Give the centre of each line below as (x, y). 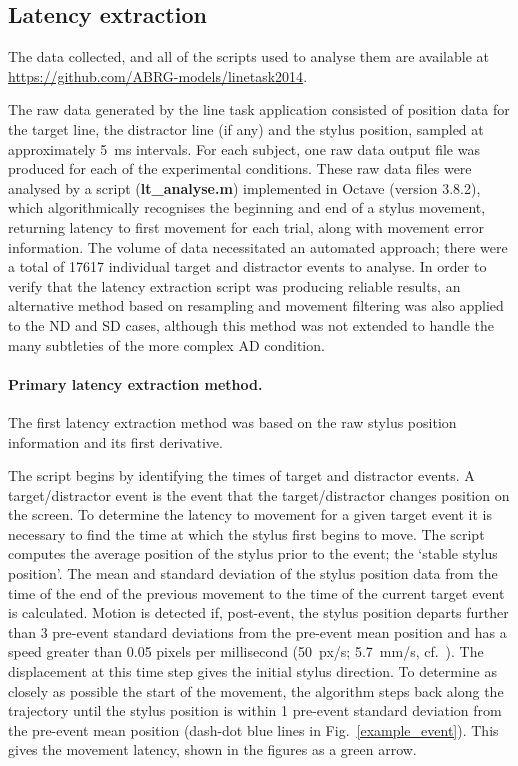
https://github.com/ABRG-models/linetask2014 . (158, 75)
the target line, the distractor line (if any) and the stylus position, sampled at (246, 128)
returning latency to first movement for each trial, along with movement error (246, 226)
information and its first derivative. (115, 441)
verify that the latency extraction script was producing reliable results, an (234, 285)
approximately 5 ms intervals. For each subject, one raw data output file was (244, 148)
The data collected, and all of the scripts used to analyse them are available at (249, 56)
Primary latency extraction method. (135, 383)
